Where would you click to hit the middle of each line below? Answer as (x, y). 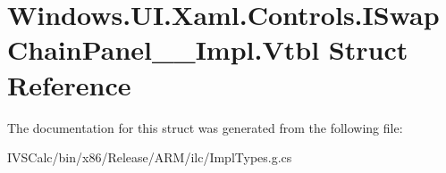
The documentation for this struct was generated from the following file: (205, 127)
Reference (69, 84)
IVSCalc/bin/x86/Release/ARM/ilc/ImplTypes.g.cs (150, 157)
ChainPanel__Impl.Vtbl (164, 49)
